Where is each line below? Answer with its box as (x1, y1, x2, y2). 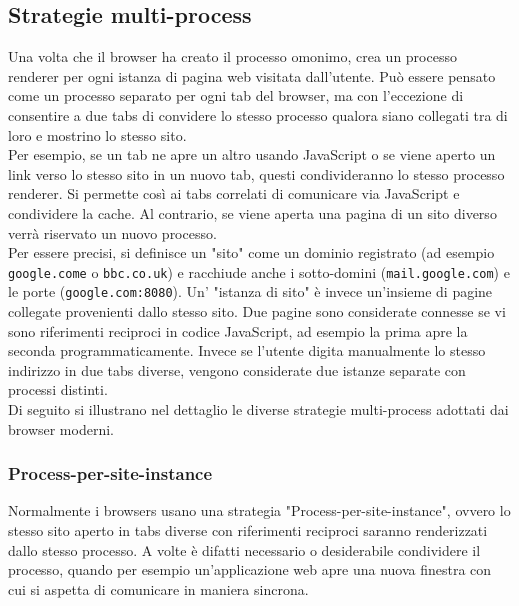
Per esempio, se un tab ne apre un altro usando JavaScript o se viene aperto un (8, 144, 496, 165)
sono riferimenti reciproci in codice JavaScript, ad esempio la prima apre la (8, 320, 468, 341)
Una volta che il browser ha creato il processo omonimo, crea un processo (8, 46, 457, 67)
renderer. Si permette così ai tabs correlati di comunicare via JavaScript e (8, 183, 460, 204)
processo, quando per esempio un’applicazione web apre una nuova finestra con (8, 559, 492, 580)
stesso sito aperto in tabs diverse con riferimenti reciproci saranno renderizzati (8, 520, 488, 541)
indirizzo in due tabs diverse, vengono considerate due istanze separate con (8, 359, 466, 380)
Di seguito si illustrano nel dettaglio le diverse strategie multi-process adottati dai (8, 399, 509, 420)
